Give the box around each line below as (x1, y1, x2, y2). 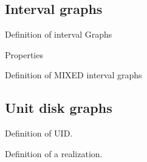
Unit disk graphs (5, 98, 112, 117)
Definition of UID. (5, 127, 73, 140)
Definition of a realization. (5, 147, 103, 160)
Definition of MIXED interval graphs (5, 69, 142, 81)
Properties (5, 48, 43, 61)
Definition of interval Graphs (5, 28, 112, 41)
